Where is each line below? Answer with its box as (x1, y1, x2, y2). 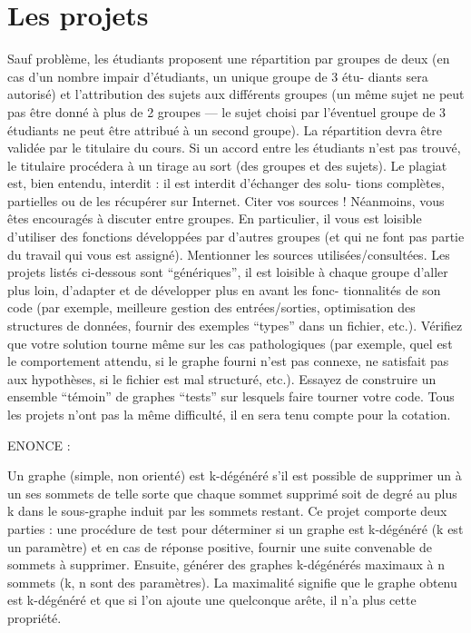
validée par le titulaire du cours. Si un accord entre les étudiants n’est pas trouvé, (7, 138, 461, 157)
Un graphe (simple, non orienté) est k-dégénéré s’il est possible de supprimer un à (7, 466, 462, 485)
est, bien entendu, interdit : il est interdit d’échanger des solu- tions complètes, (7, 173, 446, 193)
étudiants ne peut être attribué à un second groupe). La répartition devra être (7, 120, 442, 139)
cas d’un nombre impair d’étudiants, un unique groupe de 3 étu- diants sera (7, 66, 428, 85)
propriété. (7, 608, 62, 627)
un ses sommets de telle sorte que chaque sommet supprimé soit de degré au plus (7, 483, 457, 502)
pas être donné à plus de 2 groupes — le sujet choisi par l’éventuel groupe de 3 (7, 102, 446, 121)
